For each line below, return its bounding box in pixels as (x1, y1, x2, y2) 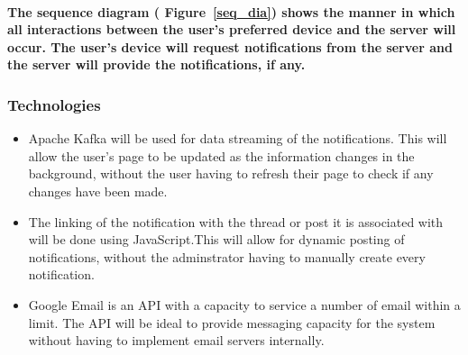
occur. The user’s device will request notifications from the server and (7, 37, 453, 56)
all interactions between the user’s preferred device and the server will (7, 20, 456, 39)
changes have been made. (28, 181, 168, 200)
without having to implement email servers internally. (28, 331, 325, 350)
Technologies (7, 93, 101, 115)
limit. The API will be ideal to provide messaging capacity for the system (28, 313, 436, 332)
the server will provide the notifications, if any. (7, 55, 306, 74)
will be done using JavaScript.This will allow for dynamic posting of (28, 230, 405, 249)
